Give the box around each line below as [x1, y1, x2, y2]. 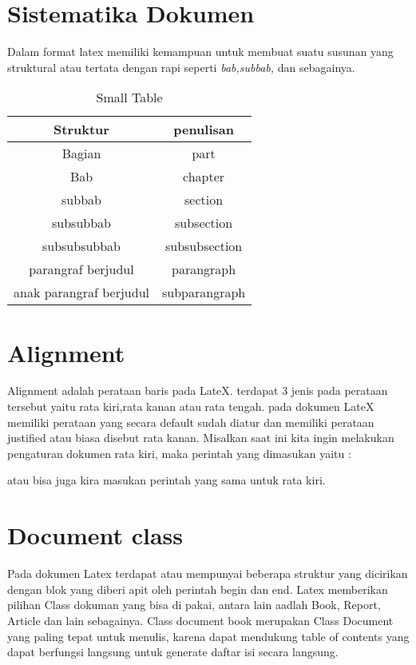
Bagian [61, 144, 101, 163]
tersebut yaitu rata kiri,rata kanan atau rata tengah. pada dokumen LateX [7, 398, 374, 415]
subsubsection [164, 237, 243, 256]
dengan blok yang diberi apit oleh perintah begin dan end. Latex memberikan [7, 580, 388, 597]
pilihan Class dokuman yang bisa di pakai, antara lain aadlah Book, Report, [7, 596, 381, 613]
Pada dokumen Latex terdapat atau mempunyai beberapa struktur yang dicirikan [7, 565, 408, 582]
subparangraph [161, 283, 246, 302]
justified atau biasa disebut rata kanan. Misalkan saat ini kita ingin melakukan [7, 429, 394, 446]
